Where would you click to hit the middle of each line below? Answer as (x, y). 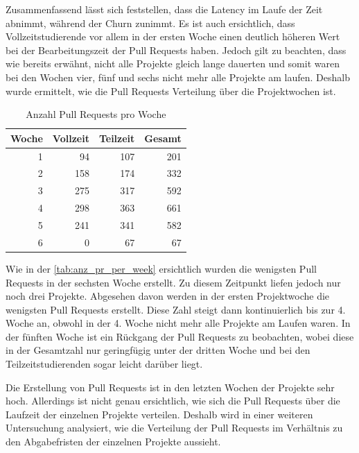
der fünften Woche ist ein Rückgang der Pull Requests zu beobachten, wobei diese (180, 336)
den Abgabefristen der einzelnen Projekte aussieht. (113, 442)
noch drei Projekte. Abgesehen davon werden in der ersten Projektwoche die (168, 296)
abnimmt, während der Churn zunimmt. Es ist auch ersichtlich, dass (150, 23)
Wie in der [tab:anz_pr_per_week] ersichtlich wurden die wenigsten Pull (161, 268)
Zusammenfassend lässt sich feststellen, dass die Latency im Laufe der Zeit (164, 9)
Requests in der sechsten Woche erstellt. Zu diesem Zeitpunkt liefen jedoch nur (173, 282)
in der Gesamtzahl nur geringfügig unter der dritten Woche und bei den (158, 350)
